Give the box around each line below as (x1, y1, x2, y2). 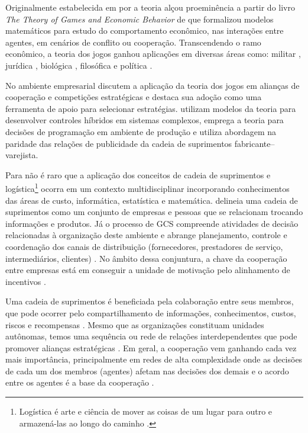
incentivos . (5, 275, 46, 287)
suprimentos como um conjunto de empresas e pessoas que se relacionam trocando (5, 206, 303, 218)
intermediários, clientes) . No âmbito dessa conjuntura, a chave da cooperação (5, 252, 287, 264)
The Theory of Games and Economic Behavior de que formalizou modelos (5, 12, 274, 25)
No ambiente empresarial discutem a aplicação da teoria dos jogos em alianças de (5, 79, 300, 91)
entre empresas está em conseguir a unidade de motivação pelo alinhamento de (5, 264, 290, 276)
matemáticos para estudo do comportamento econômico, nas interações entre (5, 24, 284, 37)
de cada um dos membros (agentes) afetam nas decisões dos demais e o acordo (5, 364, 289, 377)
